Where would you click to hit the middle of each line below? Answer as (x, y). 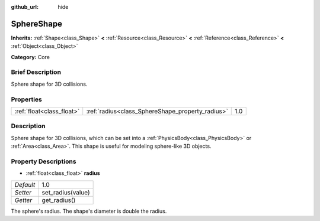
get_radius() (59, 200)
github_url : (25, 7)
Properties (27, 99)
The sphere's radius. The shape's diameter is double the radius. (89, 211)
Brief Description (36, 72)
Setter (23, 192)
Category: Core (31, 57)
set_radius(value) (66, 192)
